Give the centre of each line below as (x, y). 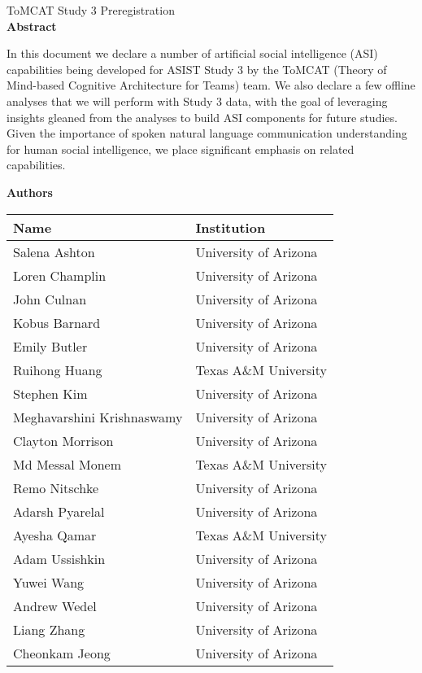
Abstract (32, 26)
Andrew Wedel (55, 605)
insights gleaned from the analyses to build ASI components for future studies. (202, 117)
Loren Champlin (60, 275)
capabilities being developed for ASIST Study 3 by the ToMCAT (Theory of (197, 69)
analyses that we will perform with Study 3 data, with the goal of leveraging (197, 101)
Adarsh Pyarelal (59, 511)
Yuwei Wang (49, 582)
